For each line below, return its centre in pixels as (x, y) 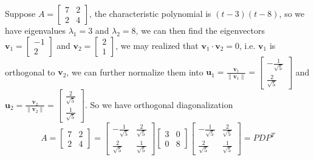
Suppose (20, 13)
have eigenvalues (36, 30)
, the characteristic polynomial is (150, 13)
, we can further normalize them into (135, 72)
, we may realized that (157, 45)
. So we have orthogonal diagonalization (159, 104)
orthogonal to (30, 72)
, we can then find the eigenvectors (200, 30)
